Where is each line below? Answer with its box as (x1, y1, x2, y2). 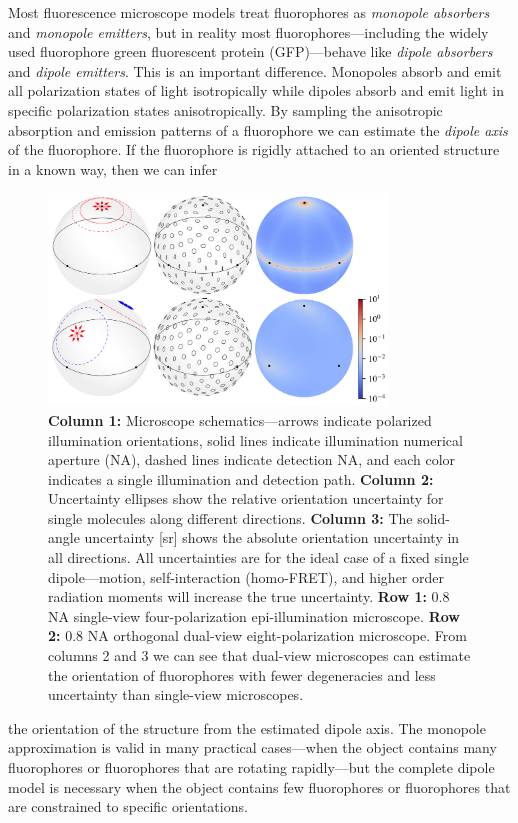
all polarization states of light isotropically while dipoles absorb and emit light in (8, 80, 504, 101)
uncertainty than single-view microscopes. (48, 684, 304, 705)
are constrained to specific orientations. (8, 796, 248, 817)
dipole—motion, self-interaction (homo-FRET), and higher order (48, 566, 444, 587)
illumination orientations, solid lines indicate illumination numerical (48, 429, 463, 450)
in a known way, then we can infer (8, 158, 218, 179)
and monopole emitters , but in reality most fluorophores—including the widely (8, 21, 489, 42)
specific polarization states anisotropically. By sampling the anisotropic (8, 99, 443, 120)
